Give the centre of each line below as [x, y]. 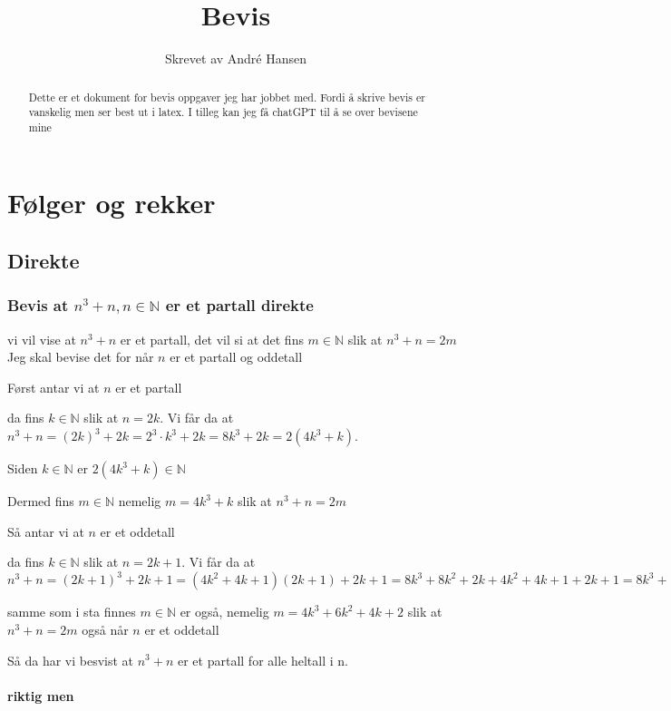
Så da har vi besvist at [71, 660]
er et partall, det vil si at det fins [212, 339]
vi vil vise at [42, 339]
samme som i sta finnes [72, 612]
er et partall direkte [239, 305]
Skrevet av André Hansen [236, 58]
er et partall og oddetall [236, 357]
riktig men [41, 695]
